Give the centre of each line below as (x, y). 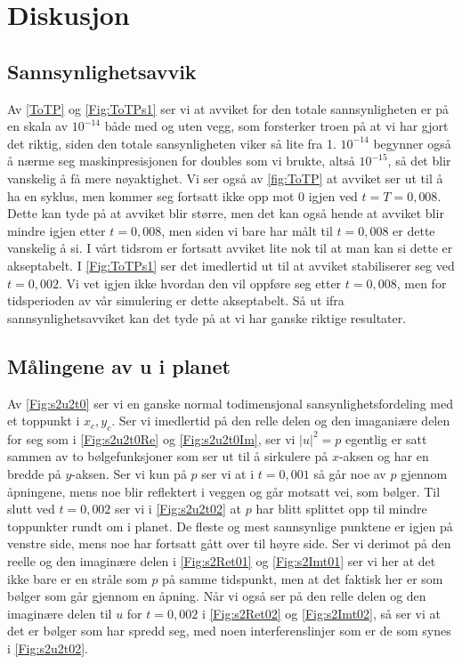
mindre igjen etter (57, 230)
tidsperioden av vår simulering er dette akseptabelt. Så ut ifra (176, 300)
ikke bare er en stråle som (77, 578)
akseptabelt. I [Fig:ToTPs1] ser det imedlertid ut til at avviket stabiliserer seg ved (231, 265)
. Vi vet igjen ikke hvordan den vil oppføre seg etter (200, 283)
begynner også (412, 143)
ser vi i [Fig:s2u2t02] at (178, 509)
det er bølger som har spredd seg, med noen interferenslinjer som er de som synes (229, 631)
